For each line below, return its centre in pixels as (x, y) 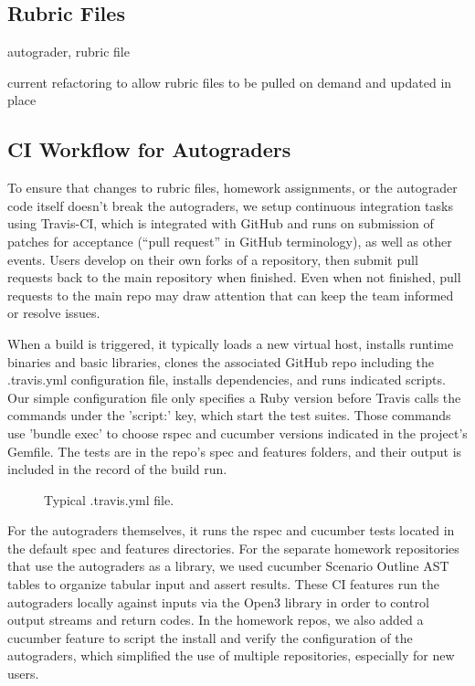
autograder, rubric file (69, 52)
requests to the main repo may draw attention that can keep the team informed (231, 295)
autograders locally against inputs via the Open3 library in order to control (218, 602)
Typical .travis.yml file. (109, 499)
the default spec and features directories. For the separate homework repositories (233, 548)
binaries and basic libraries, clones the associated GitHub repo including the (221, 361)
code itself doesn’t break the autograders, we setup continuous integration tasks (230, 205)
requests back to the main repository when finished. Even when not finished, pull (234, 277)
